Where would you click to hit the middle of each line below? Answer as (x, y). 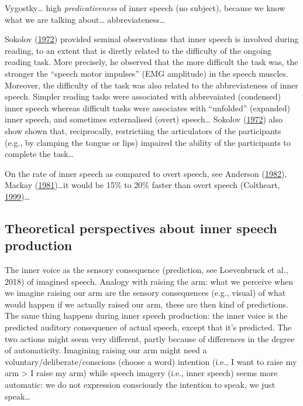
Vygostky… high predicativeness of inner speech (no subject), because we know (145, 8)
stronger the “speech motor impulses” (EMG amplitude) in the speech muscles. (147, 73)
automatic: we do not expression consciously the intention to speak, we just (140, 385)
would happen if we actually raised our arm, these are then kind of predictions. (147, 304)
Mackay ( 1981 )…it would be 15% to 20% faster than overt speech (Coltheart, (142, 185)
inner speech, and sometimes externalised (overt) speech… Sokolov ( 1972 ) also (144, 119)
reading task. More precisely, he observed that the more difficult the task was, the (151, 62)
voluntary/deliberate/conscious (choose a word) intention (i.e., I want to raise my (151, 361)
